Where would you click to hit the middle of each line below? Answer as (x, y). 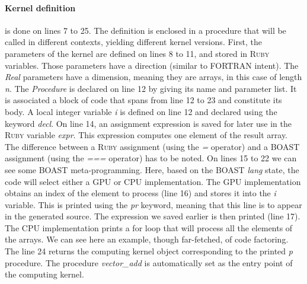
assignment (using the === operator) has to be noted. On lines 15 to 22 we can (151, 158)
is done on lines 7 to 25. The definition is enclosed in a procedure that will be (145, 30)
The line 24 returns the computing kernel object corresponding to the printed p (149, 251)
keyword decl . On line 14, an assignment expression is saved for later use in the (148, 123)
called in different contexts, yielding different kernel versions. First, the (133, 42)
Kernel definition (40, 7)
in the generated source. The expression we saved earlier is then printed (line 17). (153, 216)
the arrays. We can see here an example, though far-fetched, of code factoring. (147, 239)
